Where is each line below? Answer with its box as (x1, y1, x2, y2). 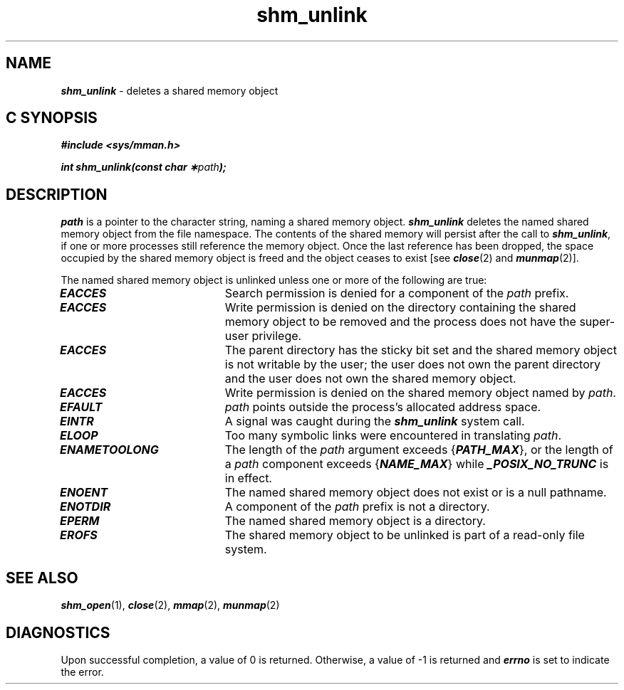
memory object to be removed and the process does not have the (224, 314, 576, 329)
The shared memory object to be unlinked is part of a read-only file (224, 528, 585, 543)
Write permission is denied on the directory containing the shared (224, 300, 576, 315)
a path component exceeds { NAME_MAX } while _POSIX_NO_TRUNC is (224, 457, 609, 472)
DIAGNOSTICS (6, 623, 110, 642)
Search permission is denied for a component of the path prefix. (224, 286, 569, 301)
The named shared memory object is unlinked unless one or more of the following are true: (61, 274, 487, 287)
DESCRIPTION (6, 185, 108, 203)
